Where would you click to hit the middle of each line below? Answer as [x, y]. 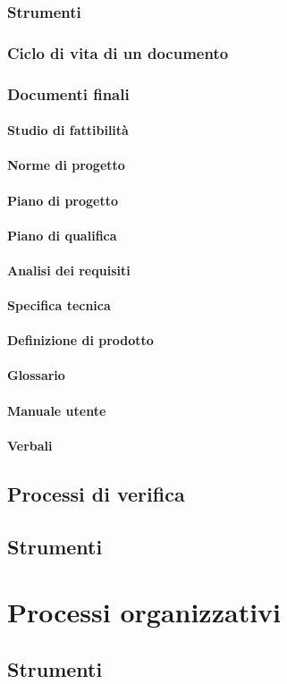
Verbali [30, 445]
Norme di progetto [66, 165]
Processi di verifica [96, 493]
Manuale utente [57, 410]
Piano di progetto [63, 200]
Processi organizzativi [144, 612]
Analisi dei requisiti [69, 270]
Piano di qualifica [62, 235]
